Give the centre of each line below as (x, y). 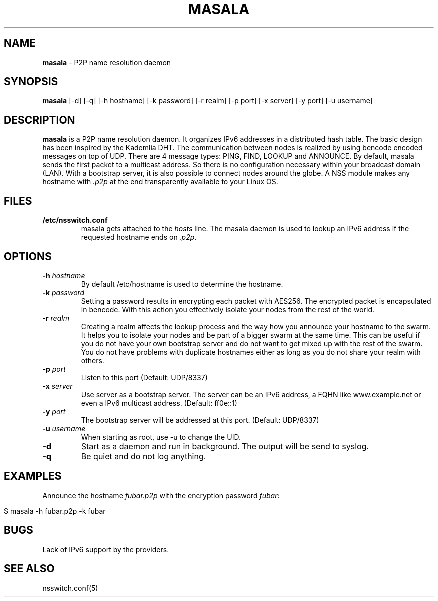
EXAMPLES (33, 476)
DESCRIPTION (40, 120)
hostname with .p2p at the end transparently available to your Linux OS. (160, 182)
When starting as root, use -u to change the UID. (161, 437)
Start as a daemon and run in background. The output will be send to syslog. (225, 446)
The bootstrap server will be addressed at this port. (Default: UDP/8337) (200, 420)
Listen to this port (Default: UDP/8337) (144, 377)
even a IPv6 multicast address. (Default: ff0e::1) (159, 403)
